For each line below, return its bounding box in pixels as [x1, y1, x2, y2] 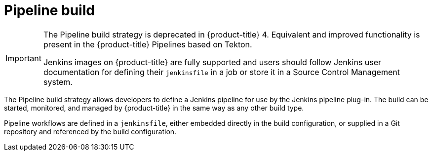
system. [43, 77, 73, 87]
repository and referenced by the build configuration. [4, 127, 177, 136]
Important [5, 53, 41, 63]
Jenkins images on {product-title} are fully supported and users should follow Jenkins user [43, 57, 382, 67]
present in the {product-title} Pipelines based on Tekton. [43, 39, 252, 49]
